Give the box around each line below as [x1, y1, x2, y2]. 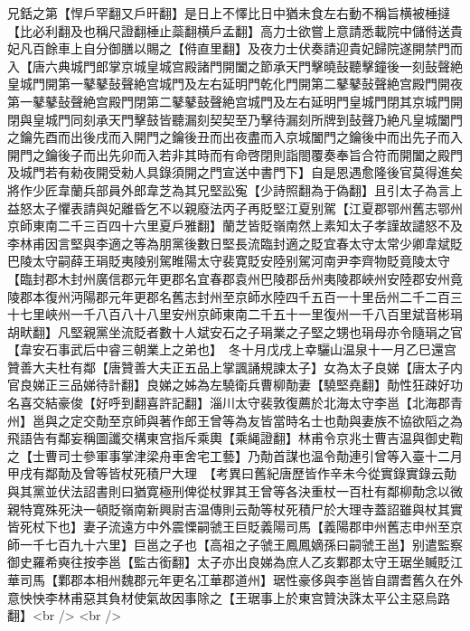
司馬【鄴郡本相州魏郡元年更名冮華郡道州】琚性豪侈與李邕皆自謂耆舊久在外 [19, 570, 463, 589]
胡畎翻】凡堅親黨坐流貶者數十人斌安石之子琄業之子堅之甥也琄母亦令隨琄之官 [7, 322, 463, 341]
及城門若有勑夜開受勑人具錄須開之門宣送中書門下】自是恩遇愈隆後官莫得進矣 [7, 163, 463, 182]
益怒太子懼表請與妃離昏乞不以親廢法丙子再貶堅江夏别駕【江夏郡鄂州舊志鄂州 [7, 198, 463, 217]
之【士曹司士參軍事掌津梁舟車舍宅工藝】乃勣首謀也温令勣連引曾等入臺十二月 [7, 446, 463, 465]
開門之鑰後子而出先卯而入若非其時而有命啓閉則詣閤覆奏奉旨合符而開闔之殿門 [7, 145, 463, 164]
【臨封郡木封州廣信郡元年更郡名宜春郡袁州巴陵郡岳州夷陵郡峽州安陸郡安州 [7, 268, 450, 287]
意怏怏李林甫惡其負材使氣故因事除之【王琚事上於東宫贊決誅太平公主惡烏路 [7, 588, 450, 607]
